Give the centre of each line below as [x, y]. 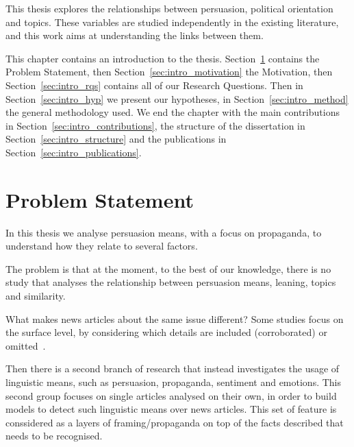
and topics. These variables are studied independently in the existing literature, [172, 22]
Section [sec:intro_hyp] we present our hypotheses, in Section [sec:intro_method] [177, 98]
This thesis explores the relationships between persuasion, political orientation [169, 8]
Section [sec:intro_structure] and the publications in [116, 139]
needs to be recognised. [54, 436]
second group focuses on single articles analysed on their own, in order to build [171, 395]
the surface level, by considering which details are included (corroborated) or [166, 332]
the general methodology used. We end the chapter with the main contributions [173, 112]
